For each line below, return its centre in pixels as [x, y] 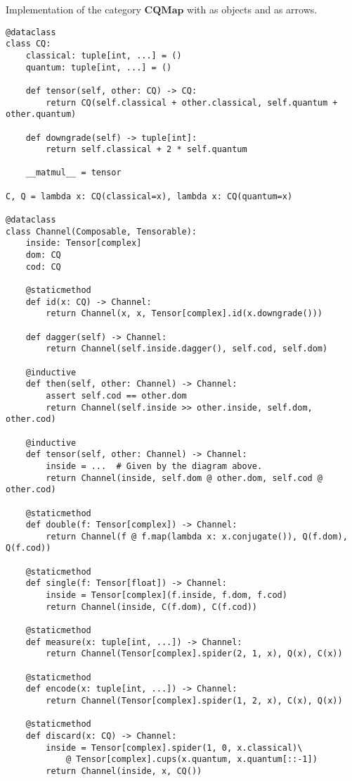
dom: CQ [43, 255]
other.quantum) [41, 114]
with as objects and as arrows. [252, 9]
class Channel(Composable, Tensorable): [102, 231]
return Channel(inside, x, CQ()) [124, 771]
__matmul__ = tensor [73, 173]
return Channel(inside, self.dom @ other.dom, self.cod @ [184, 478]
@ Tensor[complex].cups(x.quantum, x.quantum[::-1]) [191, 760]
